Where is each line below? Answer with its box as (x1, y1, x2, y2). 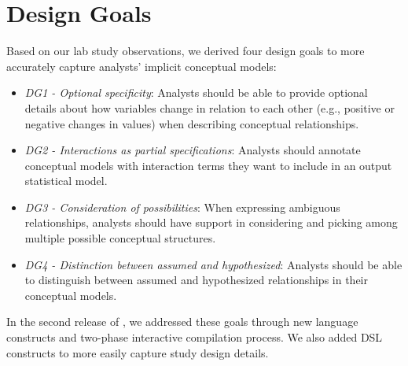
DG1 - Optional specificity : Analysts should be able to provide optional (24, 84, 368, 101)
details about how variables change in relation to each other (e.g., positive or (24, 99, 395, 116)
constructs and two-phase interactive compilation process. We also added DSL (6, 329, 383, 346)
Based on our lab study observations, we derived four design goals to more (6, 43, 365, 59)
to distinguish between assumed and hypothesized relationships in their (24, 272, 368, 288)
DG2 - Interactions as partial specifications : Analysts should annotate (24, 142, 361, 158)
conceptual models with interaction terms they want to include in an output (24, 157, 392, 173)
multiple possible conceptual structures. (24, 230, 216, 246)
